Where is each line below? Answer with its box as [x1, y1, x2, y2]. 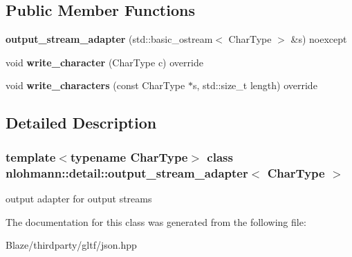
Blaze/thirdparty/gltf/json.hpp [6, 238, 137, 252]
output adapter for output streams [6, 191, 152, 205]
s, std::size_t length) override [192, 78, 317, 93]
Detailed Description [6, 112, 157, 133]
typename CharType [70, 148, 188, 165]
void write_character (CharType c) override [6, 55, 203, 69]
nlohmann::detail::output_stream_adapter [6, 164, 248, 181]
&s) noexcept [290, 32, 347, 46]
